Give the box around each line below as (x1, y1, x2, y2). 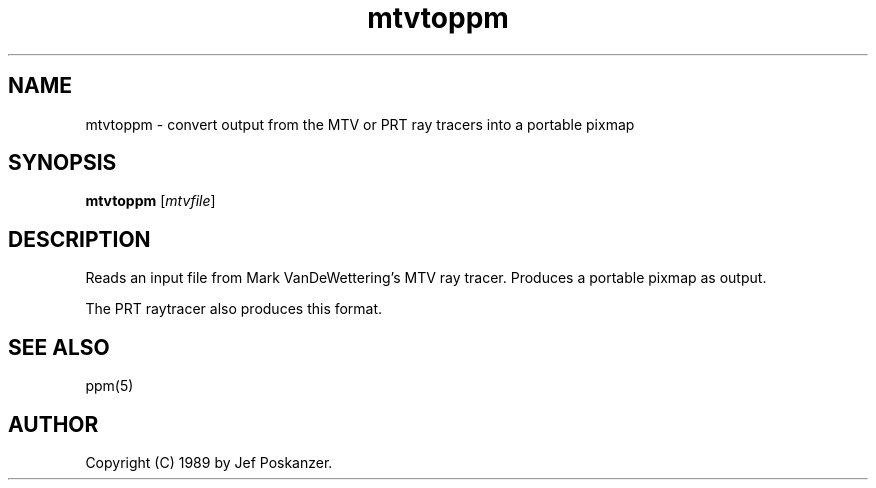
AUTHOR (8, 411, 99, 437)
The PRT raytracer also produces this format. (85, 300, 383, 318)
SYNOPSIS (8, 150, 117, 176)
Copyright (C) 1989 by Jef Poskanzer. (85, 453, 333, 471)
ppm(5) (85, 377, 134, 395)
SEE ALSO (8, 334, 110, 360)
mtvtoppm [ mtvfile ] (85, 192, 216, 210)
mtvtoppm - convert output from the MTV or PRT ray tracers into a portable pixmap (85, 115, 635, 133)
